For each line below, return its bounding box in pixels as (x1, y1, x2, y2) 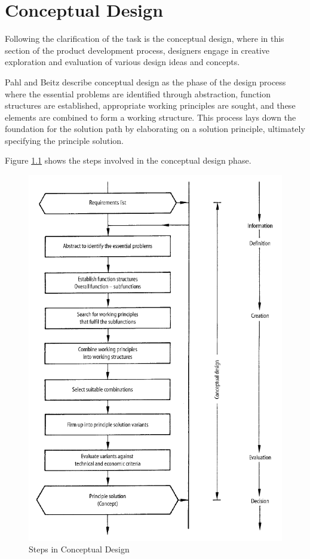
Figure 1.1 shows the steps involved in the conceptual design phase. (5, 154, 251, 167)
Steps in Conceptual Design (29, 543, 130, 555)
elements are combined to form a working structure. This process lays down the (5, 110, 296, 123)
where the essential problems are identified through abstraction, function (5, 87, 271, 100)
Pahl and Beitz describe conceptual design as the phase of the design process (5, 75, 286, 88)
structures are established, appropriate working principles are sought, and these (5, 99, 296, 112)
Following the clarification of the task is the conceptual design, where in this (5, 32, 284, 45)
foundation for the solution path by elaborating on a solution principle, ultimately (5, 122, 305, 135)
